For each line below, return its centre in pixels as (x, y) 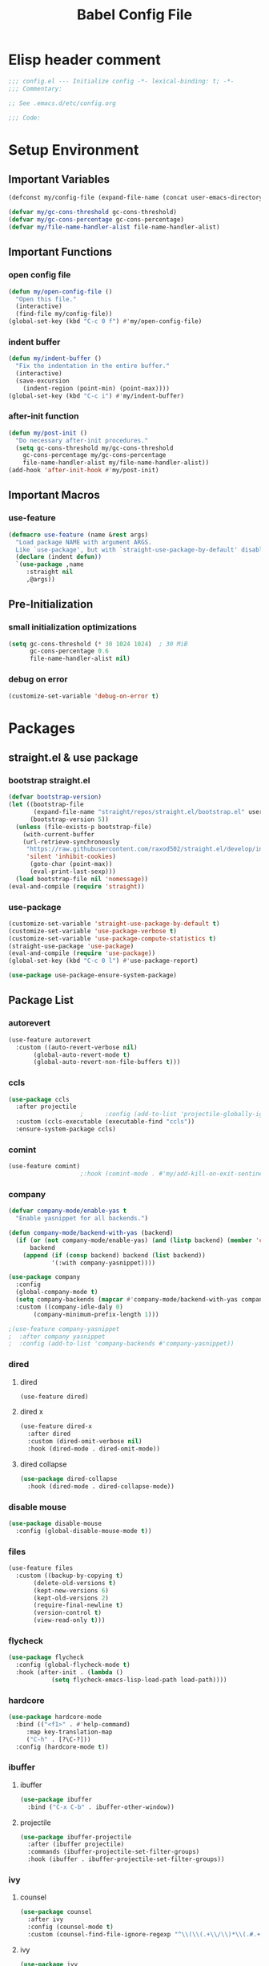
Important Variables (59, 179)
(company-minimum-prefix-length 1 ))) (96, 1314)
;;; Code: (25, 118)
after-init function (44, 416)
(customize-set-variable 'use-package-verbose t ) (93, 931)
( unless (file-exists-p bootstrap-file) (84, 827)
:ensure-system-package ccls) (66, 1129)
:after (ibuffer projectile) (76, 1845)
